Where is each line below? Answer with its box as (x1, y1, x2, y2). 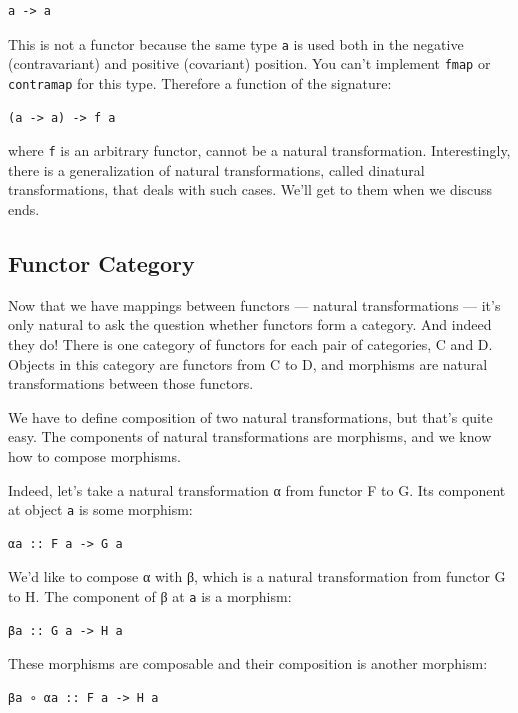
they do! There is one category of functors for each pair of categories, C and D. (8, 333, 493, 354)
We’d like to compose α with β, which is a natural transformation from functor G (8, 566, 506, 587)
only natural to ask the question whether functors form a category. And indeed (8, 314, 492, 335)
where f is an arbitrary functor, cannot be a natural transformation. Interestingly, (8, 140, 511, 161)
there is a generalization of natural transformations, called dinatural (8, 159, 425, 180)
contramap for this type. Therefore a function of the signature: (8, 72, 392, 93)
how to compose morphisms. (8, 445, 181, 466)
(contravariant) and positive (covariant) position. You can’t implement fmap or (8, 53, 491, 74)
